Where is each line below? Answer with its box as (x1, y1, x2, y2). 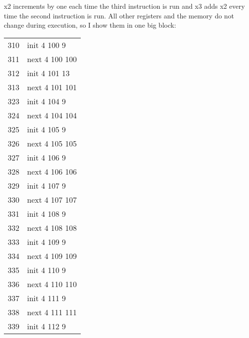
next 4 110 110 (27, 278, 77, 290)
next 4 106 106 (27, 165, 77, 177)
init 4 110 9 (27, 264, 66, 275)
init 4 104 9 (27, 95, 66, 107)
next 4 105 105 (27, 137, 77, 149)
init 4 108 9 (27, 208, 66, 219)
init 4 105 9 (27, 123, 66, 135)
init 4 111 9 (27, 292, 66, 304)
